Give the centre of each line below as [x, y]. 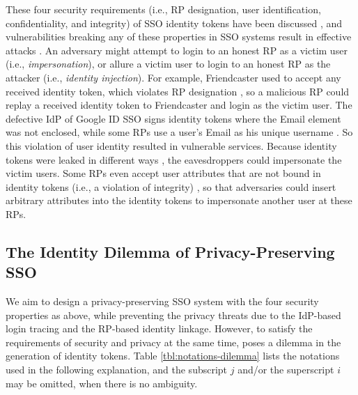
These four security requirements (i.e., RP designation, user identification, [163, 9]
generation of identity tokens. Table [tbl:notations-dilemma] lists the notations [173, 356]
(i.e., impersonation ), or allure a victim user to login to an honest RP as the [168, 64]
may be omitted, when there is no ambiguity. [102, 383]
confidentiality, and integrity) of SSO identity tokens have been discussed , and [174, 23]
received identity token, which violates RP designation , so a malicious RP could [178, 91]
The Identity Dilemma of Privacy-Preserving [170, 251]
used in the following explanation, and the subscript [117, 370]
